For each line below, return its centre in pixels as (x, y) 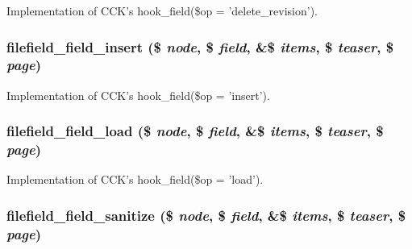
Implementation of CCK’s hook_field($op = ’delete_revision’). (162, 10)
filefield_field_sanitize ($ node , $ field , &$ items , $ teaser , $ (206, 215)
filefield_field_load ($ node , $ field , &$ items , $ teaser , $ (195, 131)
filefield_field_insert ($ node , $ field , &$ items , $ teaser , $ (200, 46)
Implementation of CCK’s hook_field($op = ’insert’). (138, 95)
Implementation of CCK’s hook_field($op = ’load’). (135, 179)
